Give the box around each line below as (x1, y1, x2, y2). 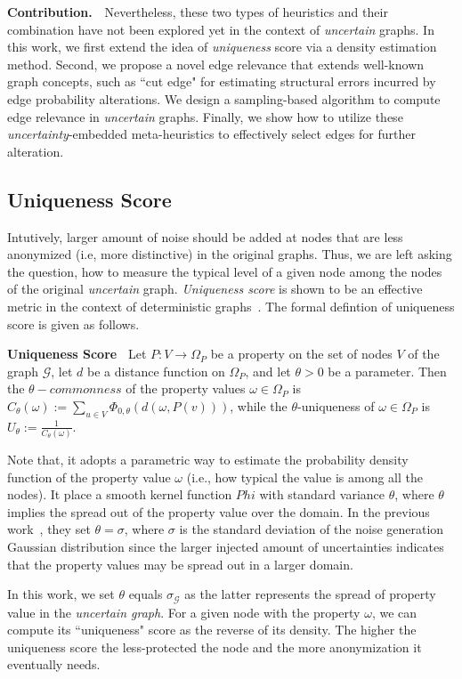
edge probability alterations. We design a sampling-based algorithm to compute (7, 89, 441, 108)
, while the (230, 396, 288, 415)
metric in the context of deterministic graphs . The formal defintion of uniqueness (7, 296, 455, 315)
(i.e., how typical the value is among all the (186, 467, 423, 486)
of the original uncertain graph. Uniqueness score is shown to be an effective (7, 279, 423, 298)
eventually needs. (7, 655, 101, 674)
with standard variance (259, 485, 385, 504)
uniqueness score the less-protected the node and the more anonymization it (7, 637, 422, 656)
